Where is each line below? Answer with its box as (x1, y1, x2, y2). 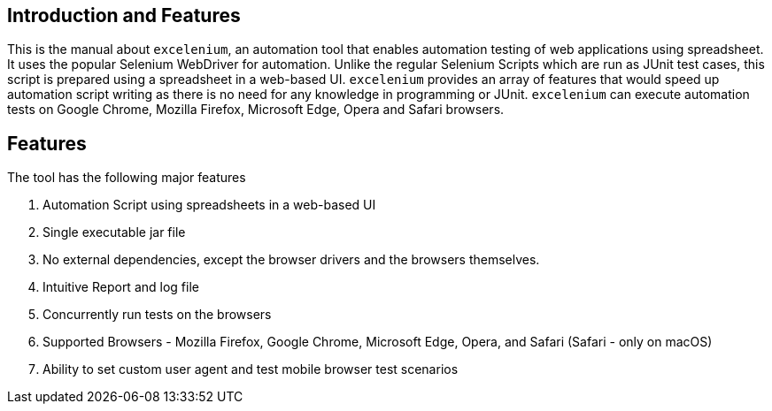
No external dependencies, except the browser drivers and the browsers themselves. (42, 252, 540, 268)
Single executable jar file (42, 225, 186, 240)
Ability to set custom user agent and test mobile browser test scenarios (42, 362, 459, 377)
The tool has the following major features (7, 170, 246, 186)
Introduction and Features (7, 4, 241, 27)
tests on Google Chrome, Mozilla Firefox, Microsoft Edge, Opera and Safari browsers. (7, 102, 505, 118)
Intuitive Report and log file (42, 279, 199, 295)
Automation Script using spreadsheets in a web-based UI (42, 197, 376, 213)
